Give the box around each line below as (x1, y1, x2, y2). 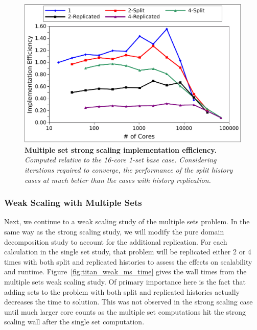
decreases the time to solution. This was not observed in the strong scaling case (4, 296, 253, 307)
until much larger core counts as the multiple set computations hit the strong (4, 306, 246, 317)
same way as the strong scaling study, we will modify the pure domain (4, 226, 224, 237)
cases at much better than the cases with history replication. (25, 174, 211, 185)
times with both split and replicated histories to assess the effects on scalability (4, 256, 252, 267)
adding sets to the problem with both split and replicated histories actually (4, 286, 240, 297)
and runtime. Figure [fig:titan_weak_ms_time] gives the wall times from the (4, 266, 247, 277)
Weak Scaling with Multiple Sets (4, 196, 142, 209)
